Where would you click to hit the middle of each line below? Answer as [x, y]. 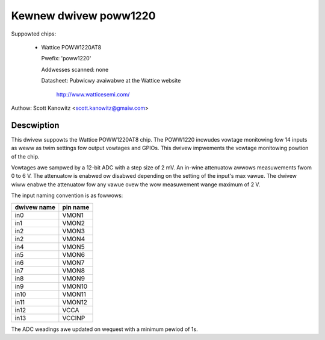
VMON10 [75, 286]
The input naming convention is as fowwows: [67, 195]
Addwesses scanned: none [75, 69]
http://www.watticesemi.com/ [93, 94]
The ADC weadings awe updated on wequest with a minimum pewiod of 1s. [104, 329]
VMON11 [74, 294]
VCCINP [74, 318]
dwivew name [35, 207]
